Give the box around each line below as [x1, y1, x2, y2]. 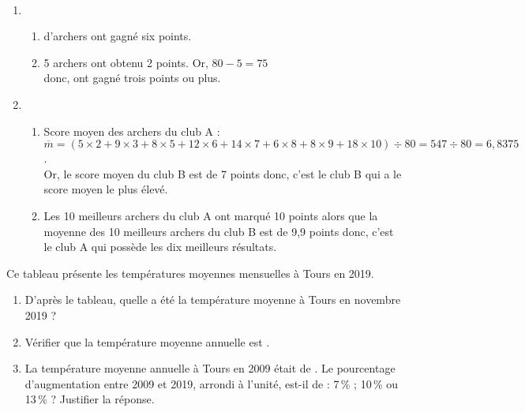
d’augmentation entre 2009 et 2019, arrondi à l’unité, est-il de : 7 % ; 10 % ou [24, 375, 399, 391]
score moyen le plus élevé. [43, 181, 168, 197]
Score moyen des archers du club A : [43, 122, 220, 139]
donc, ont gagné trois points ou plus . [43, 69, 221, 86]
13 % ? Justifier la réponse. [24, 391, 155, 407]
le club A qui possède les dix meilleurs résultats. [43, 238, 277, 255]
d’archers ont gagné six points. [43, 28, 192, 44]
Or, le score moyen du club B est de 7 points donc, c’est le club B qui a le [43, 165, 402, 182]
